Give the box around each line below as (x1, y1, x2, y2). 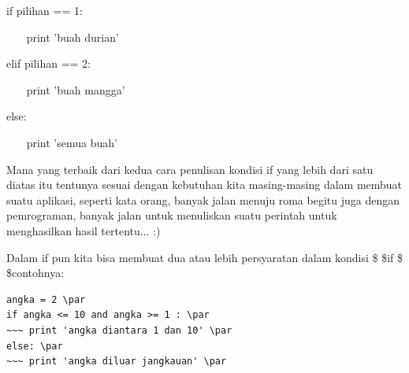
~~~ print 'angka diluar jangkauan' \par (6, 356, 227, 367)
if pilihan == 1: (6, 2, 83, 18)
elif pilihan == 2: (6, 55, 91, 72)
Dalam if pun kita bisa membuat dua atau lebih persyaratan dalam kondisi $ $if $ (6, 249, 403, 265)
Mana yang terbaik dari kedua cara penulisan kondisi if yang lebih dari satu (6, 161, 374, 177)
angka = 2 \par (6, 294, 86, 305)
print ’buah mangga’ (26, 81, 125, 98)
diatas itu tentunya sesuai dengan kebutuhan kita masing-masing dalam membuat (6, 176, 403, 193)
